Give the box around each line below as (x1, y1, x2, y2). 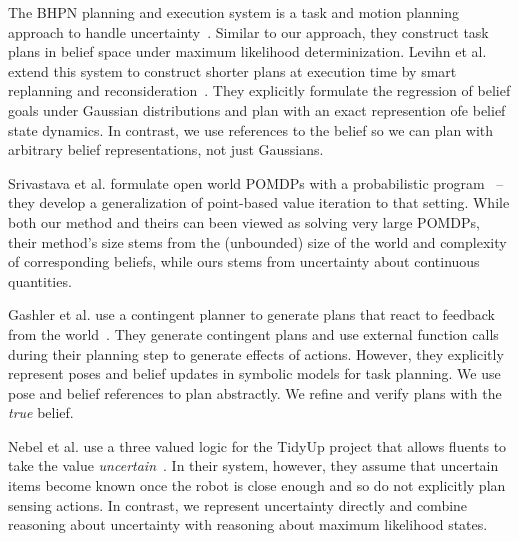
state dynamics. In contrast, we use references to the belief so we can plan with (8, 119, 494, 140)
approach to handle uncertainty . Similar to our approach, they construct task (8, 21, 489, 42)
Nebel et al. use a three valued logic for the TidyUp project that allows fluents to (8, 435, 507, 456)
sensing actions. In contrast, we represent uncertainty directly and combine (8, 494, 468, 515)
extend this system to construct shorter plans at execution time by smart (8, 60, 457, 81)
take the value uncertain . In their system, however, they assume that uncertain (8, 455, 499, 476)
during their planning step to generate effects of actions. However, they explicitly (8, 343, 504, 364)
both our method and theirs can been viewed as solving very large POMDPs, (8, 211, 481, 232)
